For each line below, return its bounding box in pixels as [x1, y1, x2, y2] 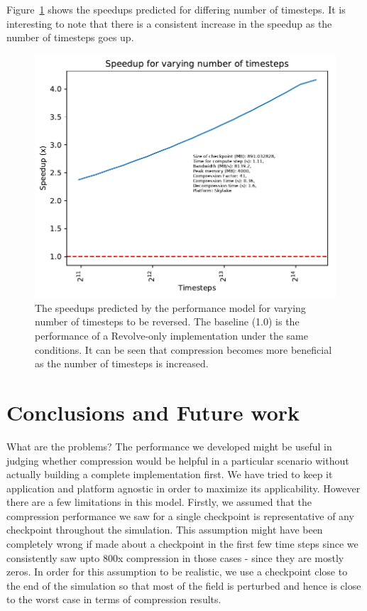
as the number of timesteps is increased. [35, 356, 209, 371]
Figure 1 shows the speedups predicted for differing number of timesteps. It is [6, 2, 346, 16]
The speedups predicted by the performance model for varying [35, 300, 306, 315]
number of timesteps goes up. [6, 30, 134, 45]
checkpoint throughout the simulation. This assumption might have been [6, 522, 323, 537]
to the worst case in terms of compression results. [6, 592, 221, 607]
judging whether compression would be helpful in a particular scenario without [6, 453, 349, 467]
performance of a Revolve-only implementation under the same [35, 328, 308, 343]
